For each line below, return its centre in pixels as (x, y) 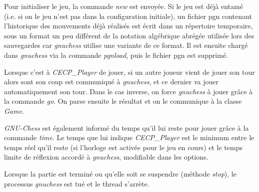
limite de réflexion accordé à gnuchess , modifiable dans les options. (106, 157)
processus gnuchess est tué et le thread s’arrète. (77, 183)
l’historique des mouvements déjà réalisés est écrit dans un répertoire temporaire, (128, 26)
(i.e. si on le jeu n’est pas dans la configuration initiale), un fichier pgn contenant (128, 16)
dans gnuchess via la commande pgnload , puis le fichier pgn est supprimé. (116, 55)
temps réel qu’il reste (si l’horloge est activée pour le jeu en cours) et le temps (123, 147)
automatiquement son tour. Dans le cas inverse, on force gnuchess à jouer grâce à (128, 91)
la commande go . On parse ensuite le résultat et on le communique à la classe (123, 101)
